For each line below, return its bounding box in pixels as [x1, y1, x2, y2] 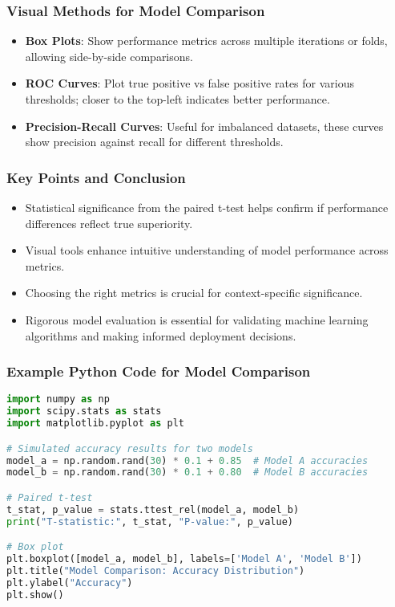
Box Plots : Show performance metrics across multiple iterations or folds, [25, 32, 388, 49]
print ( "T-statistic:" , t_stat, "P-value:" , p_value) [6, 515, 293, 528]
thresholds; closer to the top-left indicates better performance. [25, 91, 330, 107]
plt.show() [6, 589, 64, 601]
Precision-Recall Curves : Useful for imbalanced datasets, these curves [25, 117, 384, 134]
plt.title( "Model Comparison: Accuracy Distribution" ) [6, 564, 305, 576]
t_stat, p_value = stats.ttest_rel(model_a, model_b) [6, 503, 300, 515]
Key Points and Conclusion [6, 167, 186, 187]
